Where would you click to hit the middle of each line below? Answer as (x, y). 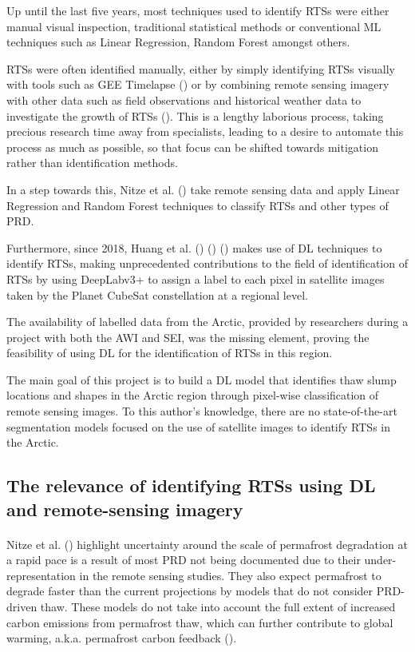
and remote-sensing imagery (125, 509)
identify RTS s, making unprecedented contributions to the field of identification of (207, 263)
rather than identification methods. (92, 163)
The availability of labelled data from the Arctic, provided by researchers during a (207, 322)
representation (41, 575)
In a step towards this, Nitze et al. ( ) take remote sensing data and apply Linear (203, 189)
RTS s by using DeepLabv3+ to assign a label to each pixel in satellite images (196, 278)
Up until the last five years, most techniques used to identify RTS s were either (198, 10)
